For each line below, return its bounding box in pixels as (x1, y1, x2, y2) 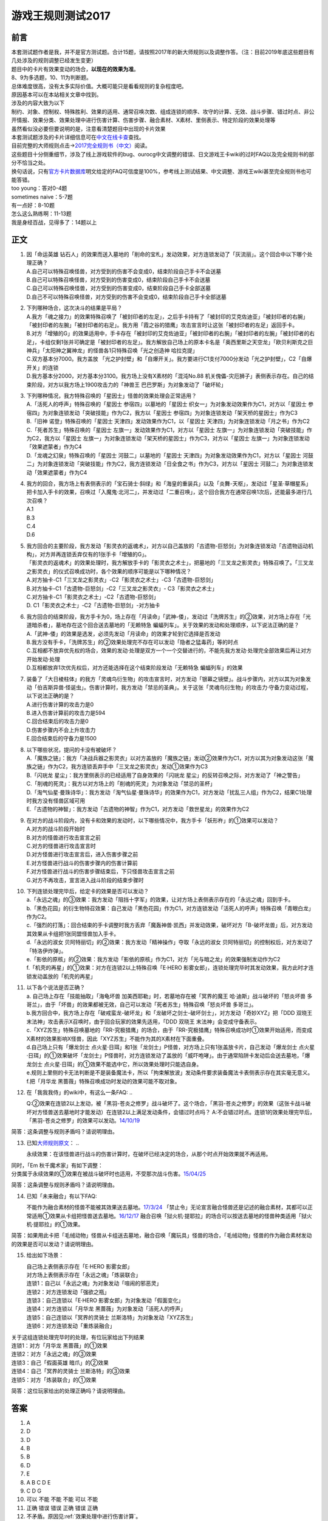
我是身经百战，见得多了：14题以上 (11, 218, 97, 226)
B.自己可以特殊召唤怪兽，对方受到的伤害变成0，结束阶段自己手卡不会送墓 (26, 276, 211, 283)
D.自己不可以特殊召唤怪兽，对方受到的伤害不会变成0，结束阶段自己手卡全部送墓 (26, 293, 227, 301)
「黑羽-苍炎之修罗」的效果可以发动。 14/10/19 (26, 1117, 140, 1124)
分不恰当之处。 (11, 159, 49, 167)
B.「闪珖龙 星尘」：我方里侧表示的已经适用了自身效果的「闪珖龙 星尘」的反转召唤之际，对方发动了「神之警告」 (26, 771, 304, 779)
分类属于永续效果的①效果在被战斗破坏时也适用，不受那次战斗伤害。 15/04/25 (11, 1170, 207, 1177)
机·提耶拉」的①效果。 (26, 1220, 84, 1228)
